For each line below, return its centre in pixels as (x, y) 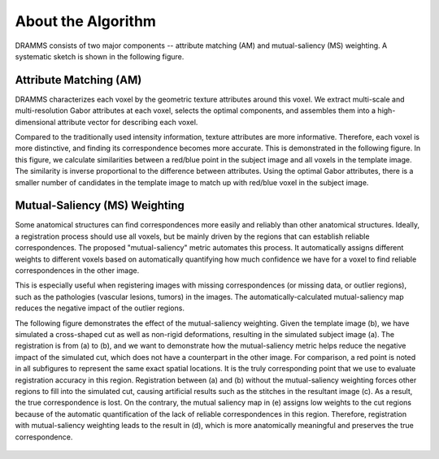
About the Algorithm (85, 21)
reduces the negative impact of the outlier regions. (100, 308)
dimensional (35, 122)
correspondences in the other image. (77, 271)
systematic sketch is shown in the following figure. (100, 56)
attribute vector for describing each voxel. (128, 122)
